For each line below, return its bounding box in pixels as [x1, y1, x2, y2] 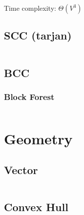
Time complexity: [4, 3, 56, 13]
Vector [4, 162, 38, 177]
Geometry [4, 129, 73, 149]
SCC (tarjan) [4, 28, 72, 43]
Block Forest [4, 90, 55, 102]
